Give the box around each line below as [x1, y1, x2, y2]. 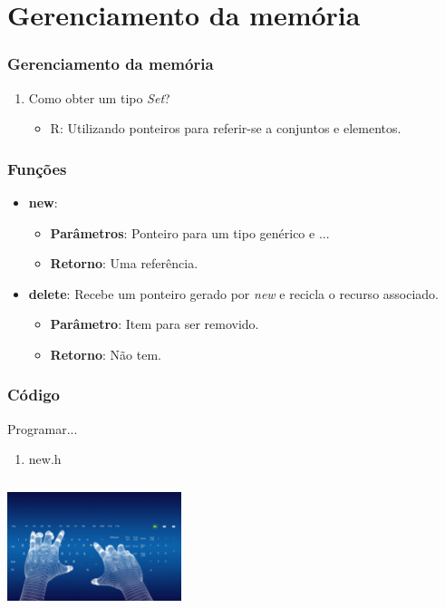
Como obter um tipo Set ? [28, 88, 170, 107]
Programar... [7, 419, 78, 438]
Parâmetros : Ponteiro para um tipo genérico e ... [50, 223, 330, 242]
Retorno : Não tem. [50, 344, 161, 363]
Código [7, 383, 61, 406]
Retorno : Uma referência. [50, 254, 198, 273]
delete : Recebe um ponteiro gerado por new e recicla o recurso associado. [28, 284, 440, 303]
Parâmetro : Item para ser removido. [50, 314, 259, 333]
